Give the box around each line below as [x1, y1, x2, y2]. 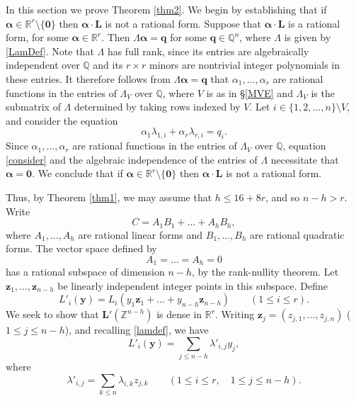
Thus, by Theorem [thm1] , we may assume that [6, 189, 212, 204]
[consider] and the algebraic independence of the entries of [6, 152, 258, 166]
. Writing [214, 307, 255, 322]
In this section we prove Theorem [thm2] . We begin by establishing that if [6, 2, 327, 16]
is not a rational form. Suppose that [105, 16, 261, 30]
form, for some [6, 30, 69, 45]
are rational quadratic [250, 227, 345, 242]
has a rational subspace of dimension [6, 264, 165, 279]
